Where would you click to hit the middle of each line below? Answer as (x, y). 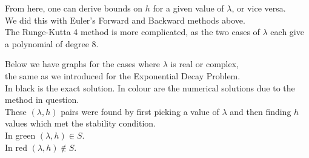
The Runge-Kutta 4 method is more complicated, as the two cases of (132, 32)
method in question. (42, 100)
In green (20, 135)
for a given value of (188, 8)
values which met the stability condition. (81, 123)
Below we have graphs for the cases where (82, 64)
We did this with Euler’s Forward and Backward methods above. (125, 20)
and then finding (261, 111)
